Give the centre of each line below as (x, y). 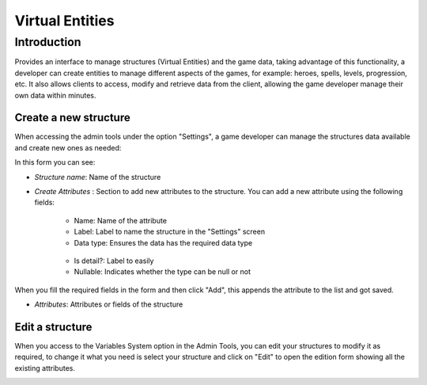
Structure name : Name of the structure (98, 177)
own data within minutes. (55, 95)
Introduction (48, 42)
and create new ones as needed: (68, 147)
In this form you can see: (55, 162)
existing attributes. (45, 368)
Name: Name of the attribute (121, 220)
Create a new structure (72, 118)
